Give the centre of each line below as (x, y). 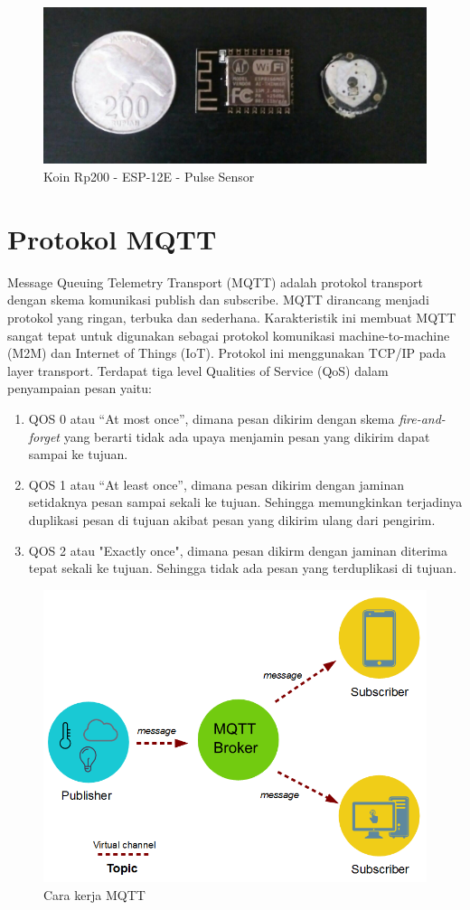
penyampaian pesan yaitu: (80, 388)
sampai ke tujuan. (78, 454)
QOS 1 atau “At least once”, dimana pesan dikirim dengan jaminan (216, 484)
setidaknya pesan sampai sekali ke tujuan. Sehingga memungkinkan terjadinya (245, 502)
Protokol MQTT (112, 238)
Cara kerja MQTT (94, 895)
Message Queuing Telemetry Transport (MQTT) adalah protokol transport (215, 281)
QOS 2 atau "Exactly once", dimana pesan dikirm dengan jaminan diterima (238, 550)
